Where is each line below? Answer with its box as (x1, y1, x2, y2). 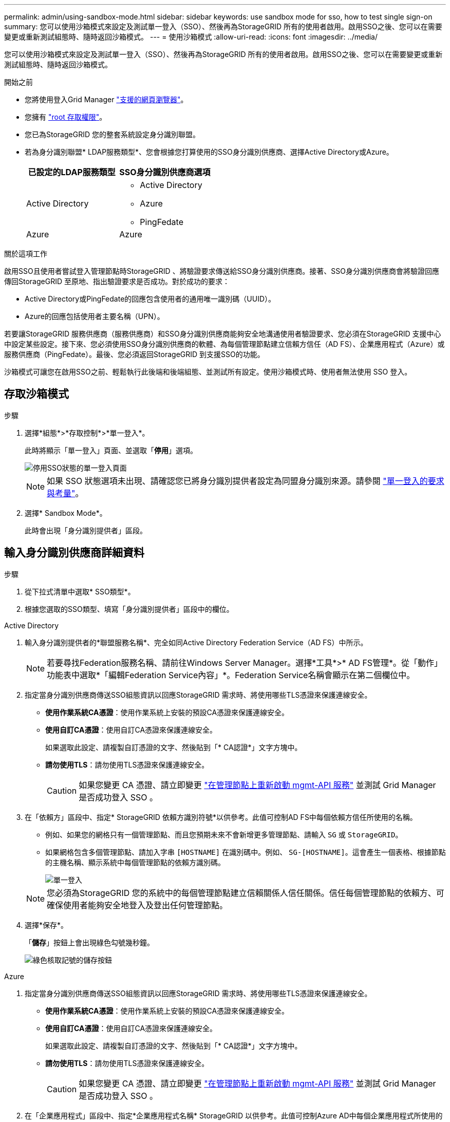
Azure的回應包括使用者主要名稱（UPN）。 (25, 312, 164, 321)
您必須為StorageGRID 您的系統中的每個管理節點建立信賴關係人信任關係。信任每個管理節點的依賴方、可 (47, 887, 444, 898)
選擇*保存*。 (25, 920, 68, 929)
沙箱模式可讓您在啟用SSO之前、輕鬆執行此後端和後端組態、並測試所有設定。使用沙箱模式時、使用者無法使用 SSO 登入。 (4, 367, 412, 376)
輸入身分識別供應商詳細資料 (4, 546, 144, 559)
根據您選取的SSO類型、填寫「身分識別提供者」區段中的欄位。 (25, 604, 234, 613)
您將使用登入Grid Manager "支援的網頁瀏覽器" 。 (25, 95, 188, 104)
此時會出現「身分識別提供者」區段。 (25, 526, 147, 535)
